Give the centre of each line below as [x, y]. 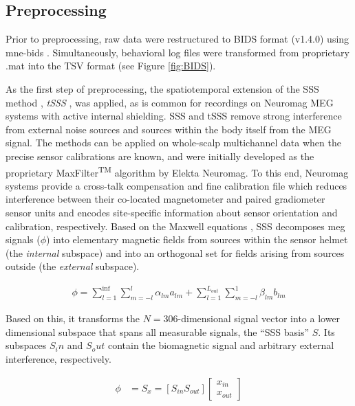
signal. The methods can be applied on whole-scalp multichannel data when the [173, 143]
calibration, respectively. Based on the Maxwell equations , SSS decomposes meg [175, 226]
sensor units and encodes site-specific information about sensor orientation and [172, 212]
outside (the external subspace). [73, 266]
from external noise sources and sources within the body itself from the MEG [169, 129]
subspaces [26, 345]
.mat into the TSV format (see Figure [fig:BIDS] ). [111, 66]
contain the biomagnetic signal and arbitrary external [221, 345]
